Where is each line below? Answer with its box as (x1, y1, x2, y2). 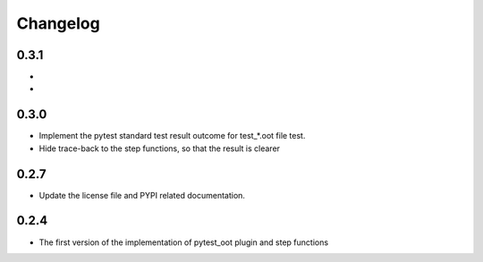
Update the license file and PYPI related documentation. (38, 190, 246, 200)
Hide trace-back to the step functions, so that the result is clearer (38, 143, 281, 154)
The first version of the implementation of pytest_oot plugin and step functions (38, 237, 329, 248)
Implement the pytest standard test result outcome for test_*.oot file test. (38, 131, 306, 141)
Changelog (16, 13, 100, 33)
